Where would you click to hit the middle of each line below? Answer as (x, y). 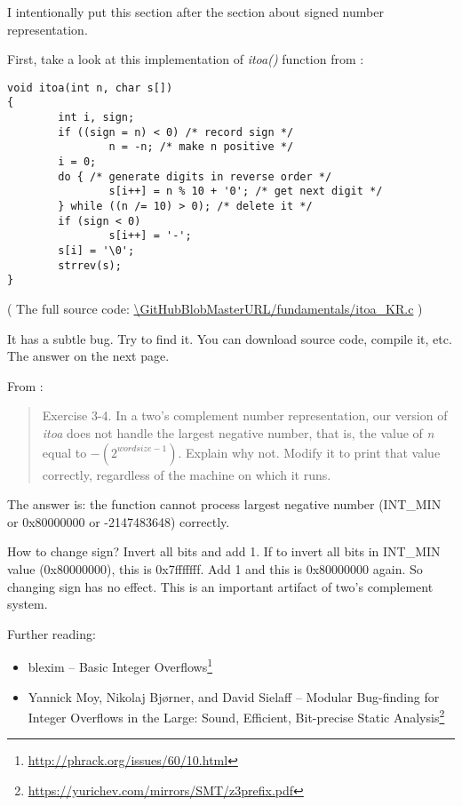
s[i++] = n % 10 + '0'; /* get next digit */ (246, 192)
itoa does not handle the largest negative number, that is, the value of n (238, 432)
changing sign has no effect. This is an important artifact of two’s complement (220, 586)
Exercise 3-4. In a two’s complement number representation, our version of (245, 415)
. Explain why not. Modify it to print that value (309, 452)
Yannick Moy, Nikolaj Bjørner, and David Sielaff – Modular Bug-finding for (234, 696)
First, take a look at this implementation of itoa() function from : (186, 59)
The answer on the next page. (88, 356)
